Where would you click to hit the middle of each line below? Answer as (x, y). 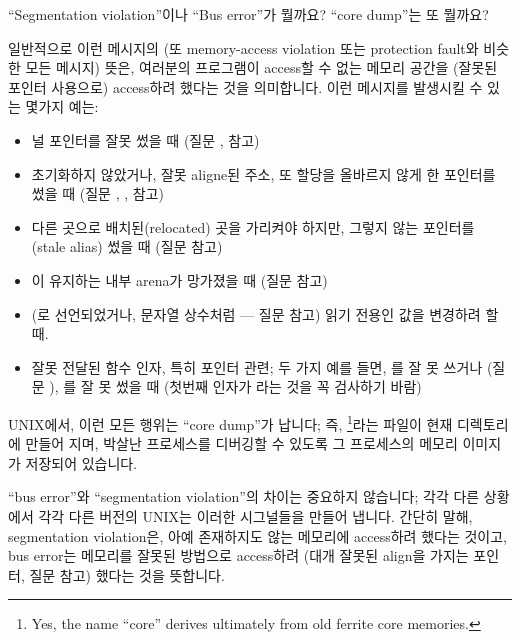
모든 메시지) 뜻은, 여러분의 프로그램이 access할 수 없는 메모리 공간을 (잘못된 (261, 67)
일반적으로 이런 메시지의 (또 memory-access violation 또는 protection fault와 (243, 47)
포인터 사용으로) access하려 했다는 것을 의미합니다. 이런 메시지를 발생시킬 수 (245, 86)
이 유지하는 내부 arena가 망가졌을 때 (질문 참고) (179, 279)
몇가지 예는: (62, 106)
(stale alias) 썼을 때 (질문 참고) (127, 246)
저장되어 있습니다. (81, 462)
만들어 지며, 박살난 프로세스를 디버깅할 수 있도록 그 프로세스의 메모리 (241, 443)
